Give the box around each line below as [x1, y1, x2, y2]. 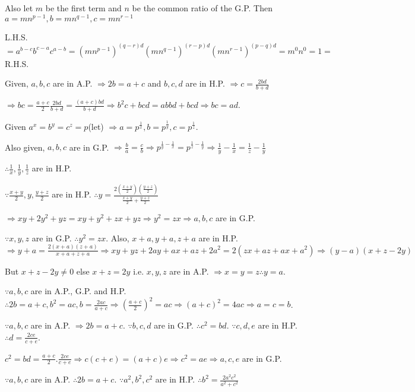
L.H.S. [5, 30, 28, 43]
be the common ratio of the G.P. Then [132, 2, 273, 14]
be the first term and [45, 2, 122, 14]
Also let [5, 2, 33, 14]
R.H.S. [5, 57, 29, 69]
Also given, [5, 141, 45, 153]
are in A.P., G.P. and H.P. [30, 285, 126, 297]
